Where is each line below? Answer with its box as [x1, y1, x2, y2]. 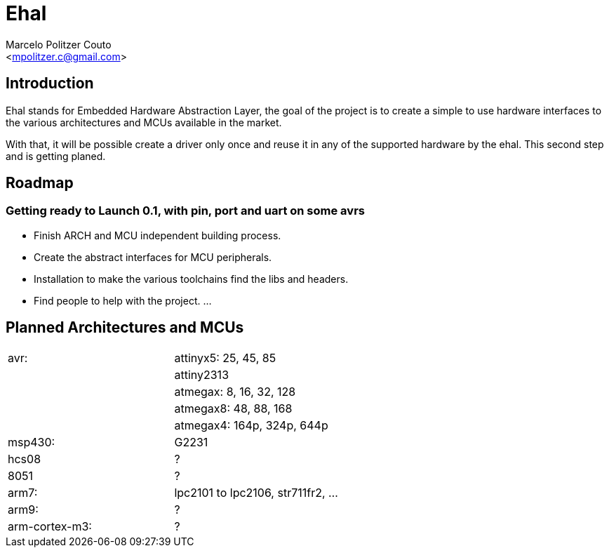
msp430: [8, 434, 55, 449]
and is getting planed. [6, 149, 106, 162]
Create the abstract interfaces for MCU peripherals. [34, 251, 272, 263]
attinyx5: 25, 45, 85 [174, 350, 276, 365]
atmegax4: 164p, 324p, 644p [174, 418, 328, 432]
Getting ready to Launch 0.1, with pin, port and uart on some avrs [6, 204, 365, 218]
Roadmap [6, 174, 74, 192]
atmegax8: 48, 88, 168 [174, 401, 293, 415]
